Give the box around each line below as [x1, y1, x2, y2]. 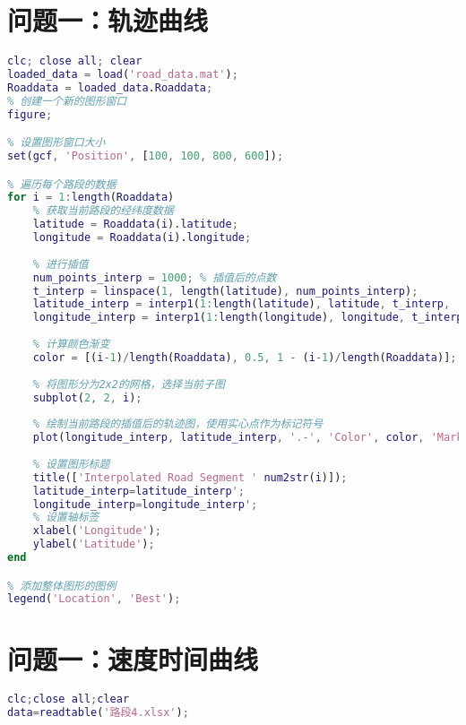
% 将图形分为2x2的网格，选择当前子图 [32, 377, 225, 391]
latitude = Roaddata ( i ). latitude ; [32, 218, 238, 231]
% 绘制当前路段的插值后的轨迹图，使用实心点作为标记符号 [32, 418, 324, 431]
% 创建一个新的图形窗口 [7, 94, 127, 108]
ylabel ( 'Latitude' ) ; [32, 538, 155, 551]
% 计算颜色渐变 [32, 338, 110, 351]
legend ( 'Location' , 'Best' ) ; [7, 592, 181, 606]
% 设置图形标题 [32, 457, 110, 470]
